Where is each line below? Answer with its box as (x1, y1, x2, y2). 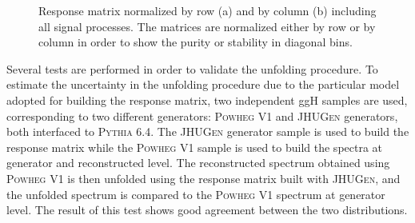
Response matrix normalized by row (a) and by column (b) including (38, 2, 377, 18)
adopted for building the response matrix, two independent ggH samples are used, (6, 91, 408, 108)
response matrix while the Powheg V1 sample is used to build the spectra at (6, 138, 383, 155)
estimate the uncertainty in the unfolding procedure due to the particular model (6, 76, 400, 93)
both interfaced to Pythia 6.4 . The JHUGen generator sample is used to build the (6, 123, 409, 140)
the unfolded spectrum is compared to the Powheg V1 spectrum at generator (6, 185, 385, 202)
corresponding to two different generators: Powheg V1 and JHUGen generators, (6, 107, 398, 124)
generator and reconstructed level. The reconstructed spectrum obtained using (6, 154, 390, 171)
